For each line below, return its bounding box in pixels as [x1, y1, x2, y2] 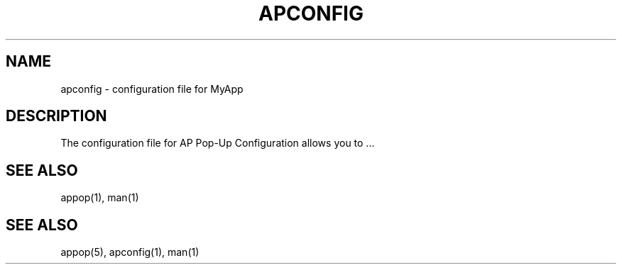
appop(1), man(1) [60, 191, 139, 204]
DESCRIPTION [6, 107, 107, 125]
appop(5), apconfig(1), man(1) [60, 246, 200, 259]
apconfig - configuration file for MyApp [60, 82, 244, 95]
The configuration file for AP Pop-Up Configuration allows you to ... [60, 137, 375, 150]
